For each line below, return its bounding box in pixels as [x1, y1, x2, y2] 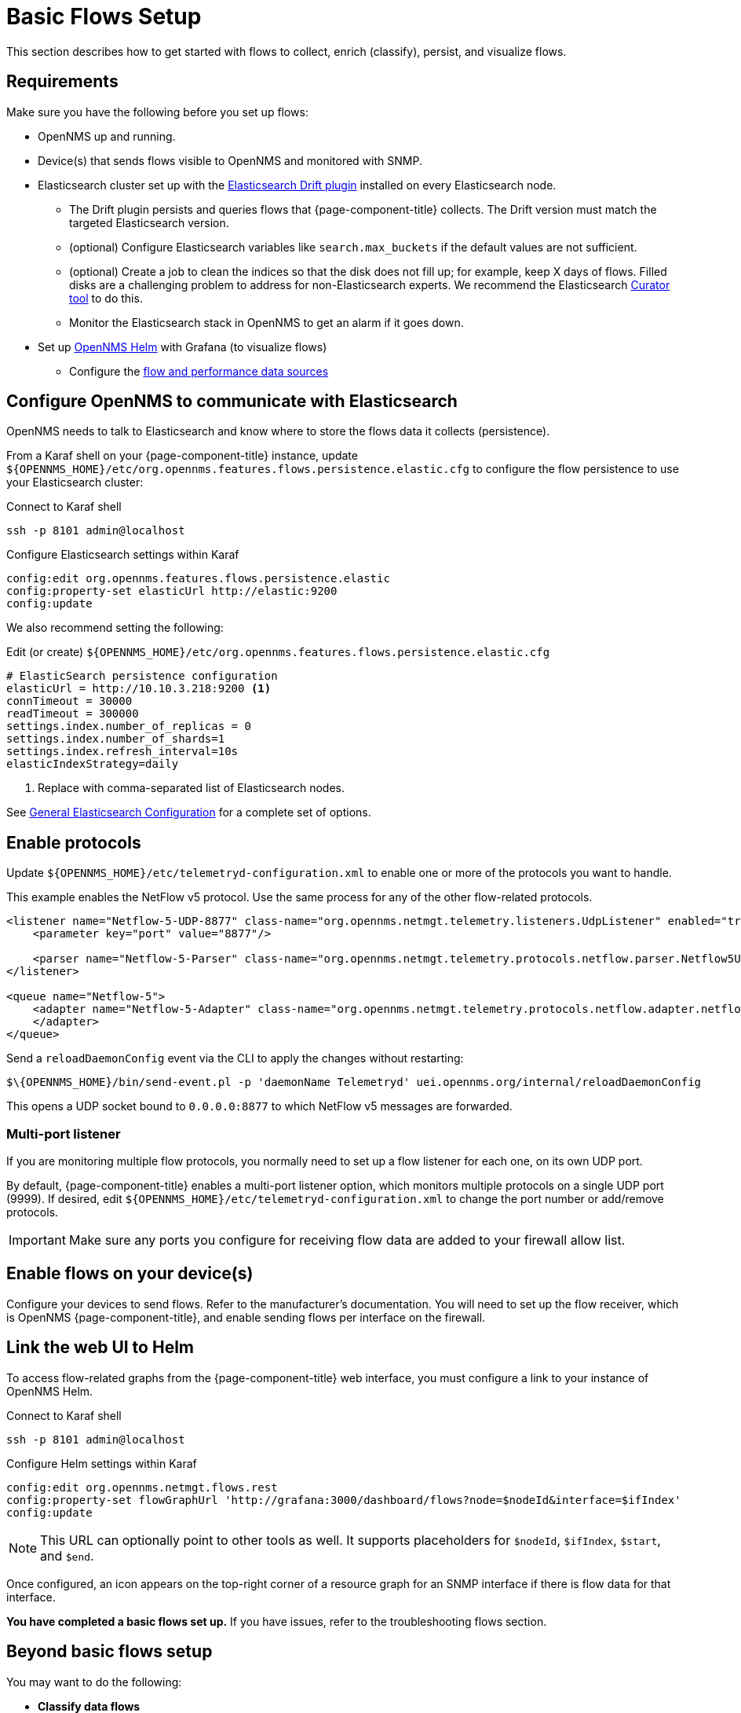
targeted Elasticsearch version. [69, 215, 229, 229]
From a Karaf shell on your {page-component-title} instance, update [6, 449, 358, 463]
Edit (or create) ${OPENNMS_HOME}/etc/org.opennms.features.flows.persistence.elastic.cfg [6, 645, 550, 659]
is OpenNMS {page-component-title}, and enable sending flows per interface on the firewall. [6, 1310, 486, 1324]
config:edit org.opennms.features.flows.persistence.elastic [6, 572, 390, 585]
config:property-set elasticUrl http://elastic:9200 [6, 585, 338, 598]
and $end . [40, 1547, 94, 1564]
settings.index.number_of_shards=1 [6, 732, 225, 746]
